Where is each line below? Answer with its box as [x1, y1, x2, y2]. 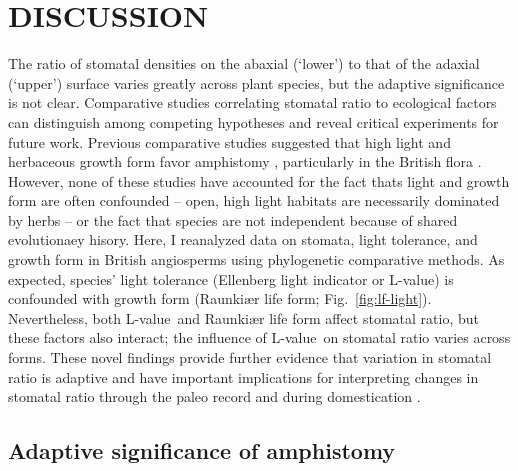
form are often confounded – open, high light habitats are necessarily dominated [8, 190, 500, 211]
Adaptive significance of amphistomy [8, 435, 396, 466]
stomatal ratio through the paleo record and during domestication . [8, 386, 421, 407]
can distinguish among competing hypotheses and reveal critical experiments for [8, 111, 499, 132]
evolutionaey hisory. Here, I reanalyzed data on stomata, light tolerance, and [8, 229, 478, 250]
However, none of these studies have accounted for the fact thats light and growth [8, 170, 510, 191]
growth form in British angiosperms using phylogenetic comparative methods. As [8, 249, 505, 270]
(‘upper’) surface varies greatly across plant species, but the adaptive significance [8, 72, 505, 93]
